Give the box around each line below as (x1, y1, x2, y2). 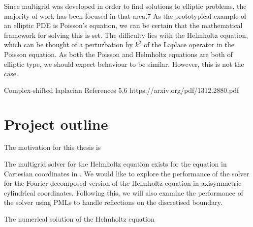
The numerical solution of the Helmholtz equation (4, 214, 155, 224)
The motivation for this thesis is (4, 142, 101, 152)
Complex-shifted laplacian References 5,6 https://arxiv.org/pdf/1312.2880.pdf (4, 85, 239, 95)
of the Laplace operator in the (144, 39, 234, 50)
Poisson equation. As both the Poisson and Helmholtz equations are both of (4, 49, 233, 59)
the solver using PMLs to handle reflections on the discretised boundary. (4, 197, 222, 207)
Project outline (4, 113, 108, 134)
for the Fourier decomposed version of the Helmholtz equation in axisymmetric (4, 178, 242, 188)
